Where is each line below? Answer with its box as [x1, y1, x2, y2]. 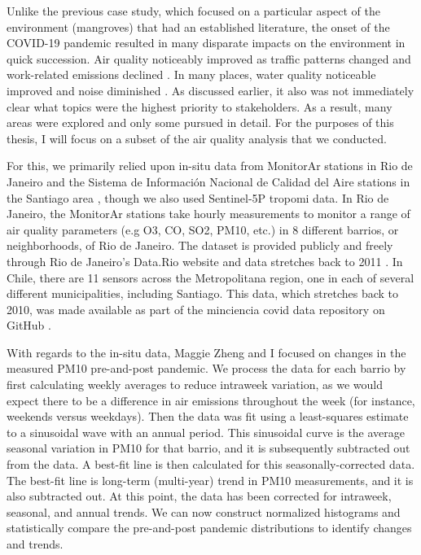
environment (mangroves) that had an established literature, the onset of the [7, 18, 390, 35]
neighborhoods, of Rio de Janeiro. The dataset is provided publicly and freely [7, 237, 393, 254]
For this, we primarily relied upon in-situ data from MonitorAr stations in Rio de [7, 157, 413, 174]
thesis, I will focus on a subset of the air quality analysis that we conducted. [7, 129, 387, 146]
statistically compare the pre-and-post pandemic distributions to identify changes [7, 519, 412, 536]
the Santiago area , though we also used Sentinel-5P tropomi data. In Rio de [7, 189, 389, 206]
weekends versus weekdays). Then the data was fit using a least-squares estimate [7, 408, 409, 425]
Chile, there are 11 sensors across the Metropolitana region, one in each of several [7, 269, 414, 286]
